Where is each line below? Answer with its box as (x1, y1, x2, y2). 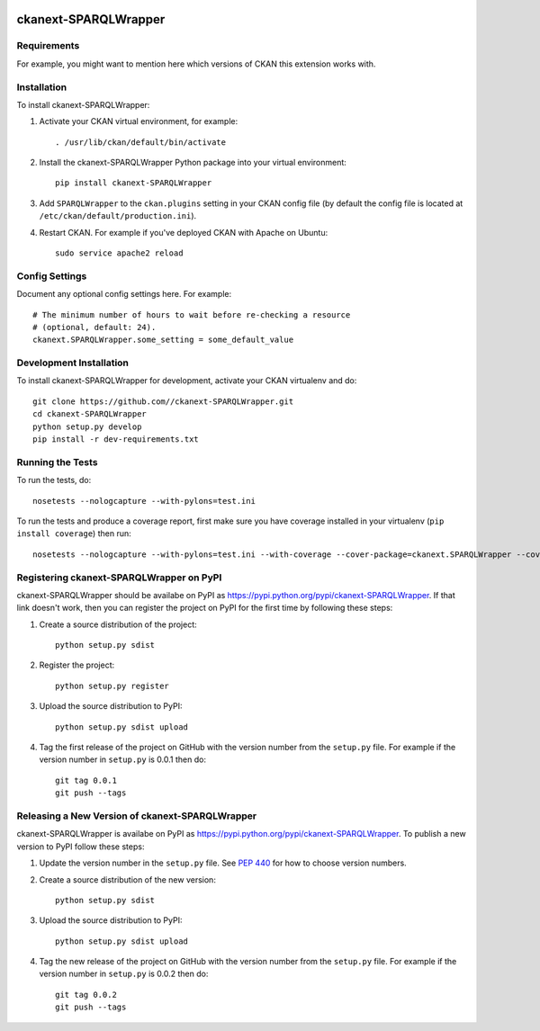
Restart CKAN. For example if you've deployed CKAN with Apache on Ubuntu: (39, 227, 328, 238)
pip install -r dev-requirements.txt (32, 435, 200, 444)
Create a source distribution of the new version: (39, 874, 216, 885)
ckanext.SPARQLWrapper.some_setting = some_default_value (32, 335, 294, 345)
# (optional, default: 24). (32, 322, 157, 332)
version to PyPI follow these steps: (16, 841, 145, 852)
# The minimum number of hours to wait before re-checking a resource (32, 309, 351, 319)
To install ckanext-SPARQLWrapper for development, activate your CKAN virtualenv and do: (16, 375, 357, 386)
